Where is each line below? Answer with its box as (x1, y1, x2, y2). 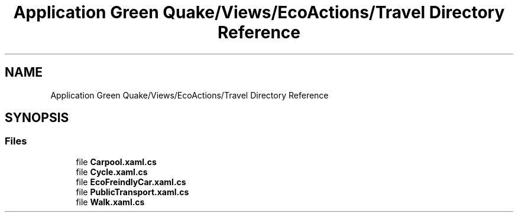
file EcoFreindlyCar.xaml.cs (76, 176, 186, 187)
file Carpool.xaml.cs (76, 156, 157, 167)
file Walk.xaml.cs (76, 196, 145, 207)
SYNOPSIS (5, 110, 69, 126)
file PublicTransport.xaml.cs (76, 186, 189, 197)
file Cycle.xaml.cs (76, 166, 148, 177)
